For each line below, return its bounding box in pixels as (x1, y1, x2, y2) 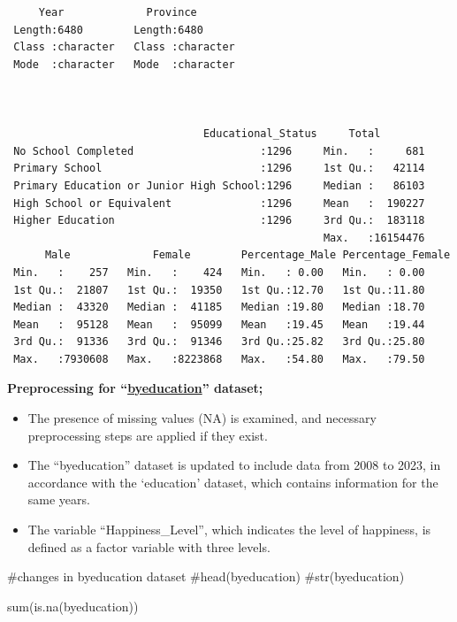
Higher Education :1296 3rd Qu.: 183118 (13, 214, 425, 227)
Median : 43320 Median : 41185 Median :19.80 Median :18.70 (13, 301, 425, 314)
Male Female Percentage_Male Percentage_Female (44, 249, 451, 262)
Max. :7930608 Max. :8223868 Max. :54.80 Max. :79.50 (13, 352, 425, 365)
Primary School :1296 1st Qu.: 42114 (13, 162, 425, 175)
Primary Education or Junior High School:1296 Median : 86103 (13, 179, 425, 192)
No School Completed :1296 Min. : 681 (13, 144, 425, 157)
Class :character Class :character (13, 41, 235, 54)
